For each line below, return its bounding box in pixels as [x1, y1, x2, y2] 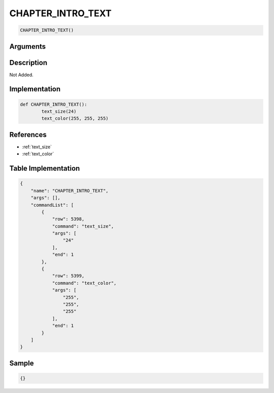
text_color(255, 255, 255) [41, 116, 109, 121]
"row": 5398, [52, 216, 85, 222]
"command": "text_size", [52, 223, 114, 229]
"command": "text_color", [52, 280, 117, 286]
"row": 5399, [52, 273, 85, 279]
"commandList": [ [30, 202, 74, 208]
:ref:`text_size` [22, 144, 52, 150]
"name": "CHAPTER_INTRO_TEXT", [30, 188, 109, 193]
